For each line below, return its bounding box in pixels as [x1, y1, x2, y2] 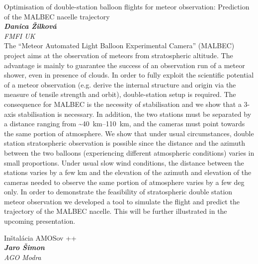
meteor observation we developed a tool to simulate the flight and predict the [4, 196, 240, 206]
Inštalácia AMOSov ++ [4, 232, 77, 243]
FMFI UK [4, 30, 35, 41]
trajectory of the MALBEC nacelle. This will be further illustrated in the [4, 206, 227, 216]
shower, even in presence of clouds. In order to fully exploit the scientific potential [4, 70, 254, 80]
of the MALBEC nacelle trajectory [4, 11, 110, 21]
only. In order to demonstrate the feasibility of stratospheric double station [4, 186, 233, 197]
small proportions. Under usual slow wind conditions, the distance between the [4, 157, 244, 168]
